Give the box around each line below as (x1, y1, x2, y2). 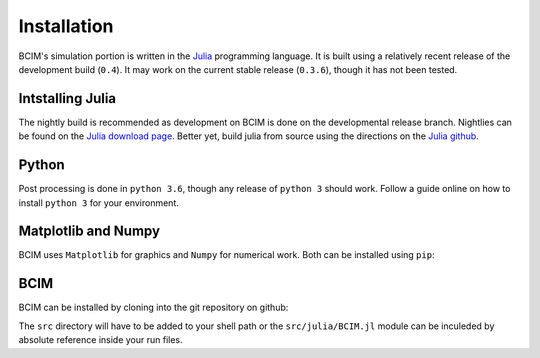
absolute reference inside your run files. (18, 334, 184, 346)
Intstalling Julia (18, 90, 117, 107)
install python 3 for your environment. (18, 196, 180, 209)
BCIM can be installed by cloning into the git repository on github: (18, 301, 289, 314)
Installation (18, 15, 114, 37)
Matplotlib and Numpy (18, 223, 160, 240)
